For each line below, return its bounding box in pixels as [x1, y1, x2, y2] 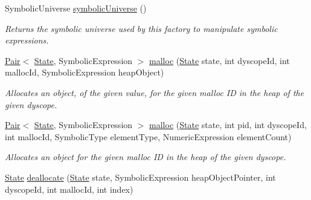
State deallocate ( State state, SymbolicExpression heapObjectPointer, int [5, 170, 276, 183]
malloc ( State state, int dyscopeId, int [149, 54, 290, 66]
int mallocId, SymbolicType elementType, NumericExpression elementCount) [5, 130, 292, 143]
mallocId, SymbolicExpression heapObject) [5, 66, 164, 79]
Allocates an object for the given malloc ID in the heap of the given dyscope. [5, 150, 286, 163]
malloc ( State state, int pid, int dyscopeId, [149, 118, 307, 131]
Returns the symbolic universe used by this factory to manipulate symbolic [5, 22, 278, 34]
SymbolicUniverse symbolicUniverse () [5, 2, 147, 14]
